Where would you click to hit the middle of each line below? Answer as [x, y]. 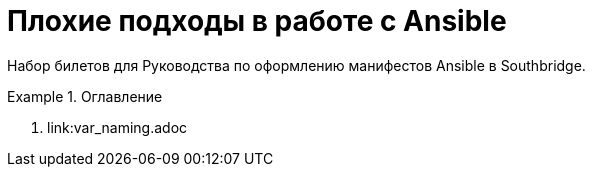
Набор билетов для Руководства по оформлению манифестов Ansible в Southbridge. [296, 65]
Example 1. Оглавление [85, 96]
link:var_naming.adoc [117, 127]
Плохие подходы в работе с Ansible [257, 21]
